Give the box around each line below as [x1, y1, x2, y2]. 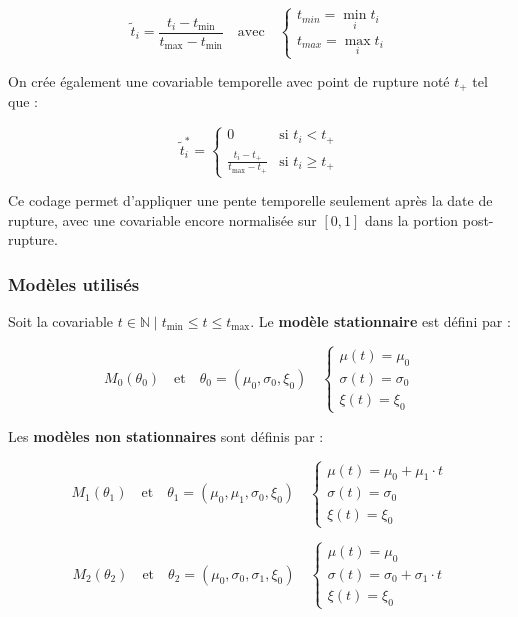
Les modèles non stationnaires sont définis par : [8, 425, 324, 446]
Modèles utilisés [8, 271, 140, 296]
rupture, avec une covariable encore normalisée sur [8, 209, 317, 230]
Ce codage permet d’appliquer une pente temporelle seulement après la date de [8, 190, 493, 211]
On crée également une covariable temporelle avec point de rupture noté [8, 71, 450, 91]
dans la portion [364, 209, 459, 230]
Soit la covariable [8, 311, 114, 332]
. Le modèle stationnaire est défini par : [250, 311, 511, 332]
